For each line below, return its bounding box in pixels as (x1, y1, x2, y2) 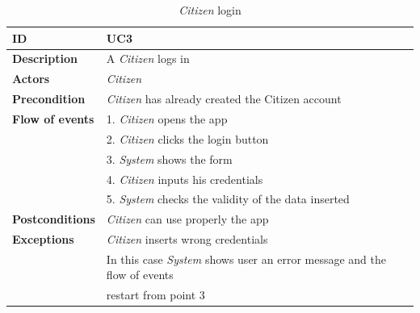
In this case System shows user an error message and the (106, 250, 387, 267)
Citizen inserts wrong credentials (106, 231, 268, 248)
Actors (12, 70, 50, 87)
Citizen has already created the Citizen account (106, 90, 342, 107)
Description (12, 50, 78, 67)
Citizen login (178, 2, 241, 18)
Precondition (12, 90, 86, 107)
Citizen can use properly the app (106, 211, 269, 227)
